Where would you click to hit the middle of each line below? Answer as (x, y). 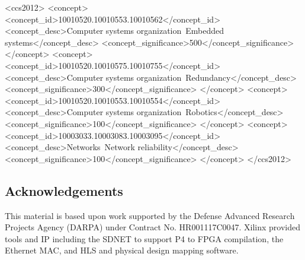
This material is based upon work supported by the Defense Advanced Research (150, 215)
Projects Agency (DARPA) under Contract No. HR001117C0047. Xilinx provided (153, 227)
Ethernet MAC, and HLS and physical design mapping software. (122, 250)
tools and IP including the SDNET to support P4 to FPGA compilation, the (144, 238)
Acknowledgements (64, 190)
